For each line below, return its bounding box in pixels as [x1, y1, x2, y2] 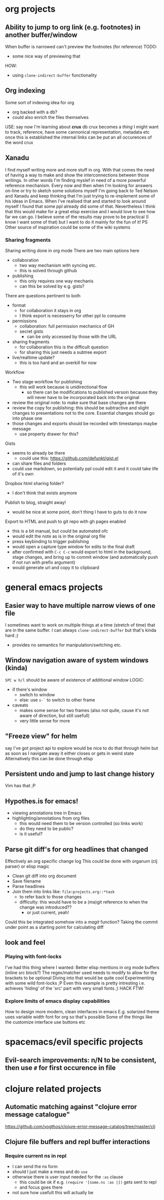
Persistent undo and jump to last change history [5, 770, 155, 778]
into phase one [12, 415, 43, 421]
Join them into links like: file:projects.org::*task [12, 888, 115, 894]
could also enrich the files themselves [12, 114, 89, 120]
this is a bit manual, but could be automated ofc [12, 528, 109, 534]
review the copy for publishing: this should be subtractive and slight [12, 404, 149, 411]
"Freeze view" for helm [5, 732, 77, 741]
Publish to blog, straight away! [5, 499, 66, 505]
